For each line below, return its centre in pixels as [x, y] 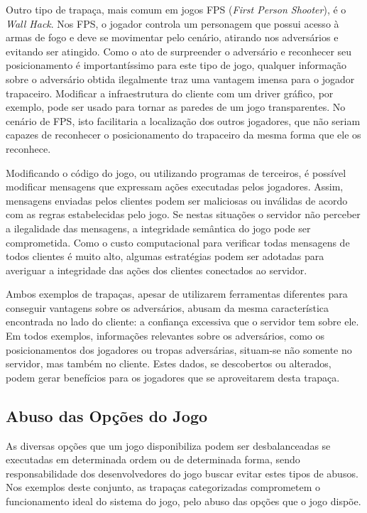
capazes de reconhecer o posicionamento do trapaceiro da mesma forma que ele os [183, 135]
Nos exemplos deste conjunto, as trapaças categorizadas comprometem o [163, 487]
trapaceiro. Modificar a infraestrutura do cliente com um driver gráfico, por [170, 93]
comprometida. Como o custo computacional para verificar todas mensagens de [178, 242]
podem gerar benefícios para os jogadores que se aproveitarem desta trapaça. [173, 377]
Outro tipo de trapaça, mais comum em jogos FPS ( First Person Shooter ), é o [176, 9]
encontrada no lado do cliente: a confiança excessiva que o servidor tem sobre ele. [182, 322]
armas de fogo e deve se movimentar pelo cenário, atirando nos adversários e [172, 37]
